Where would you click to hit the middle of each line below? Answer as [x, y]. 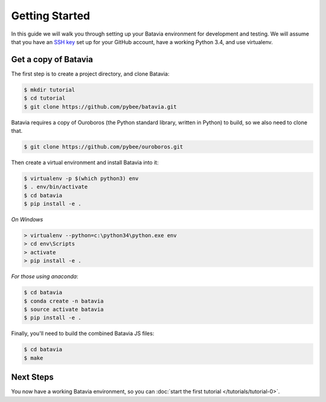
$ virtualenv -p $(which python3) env [81, 178]
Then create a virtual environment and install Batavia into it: [85, 162]
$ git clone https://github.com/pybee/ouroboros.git [104, 147]
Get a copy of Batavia [52, 59]
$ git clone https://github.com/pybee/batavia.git [101, 107]
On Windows [27, 220]
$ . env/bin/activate [56, 187]
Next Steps [32, 377]
